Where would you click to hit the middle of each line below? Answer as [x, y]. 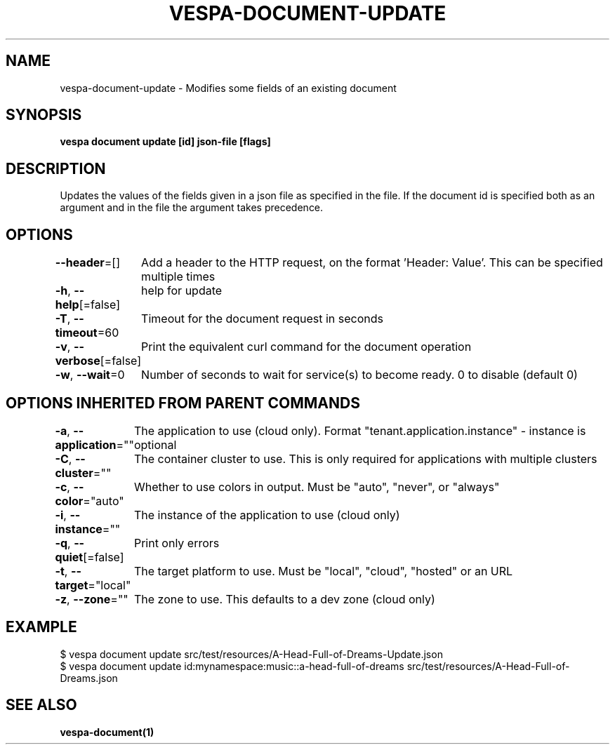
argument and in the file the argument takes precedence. [192, 208]
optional [155, 444]
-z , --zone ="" [92, 599]
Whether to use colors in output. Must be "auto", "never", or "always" [317, 487]
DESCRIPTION [56, 168]
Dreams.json [89, 678]
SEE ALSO [41, 705]
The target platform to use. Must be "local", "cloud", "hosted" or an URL [323, 571]
